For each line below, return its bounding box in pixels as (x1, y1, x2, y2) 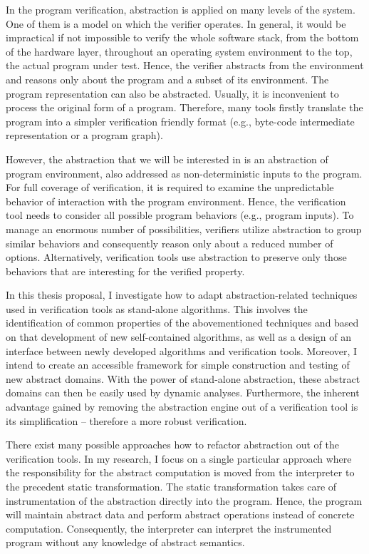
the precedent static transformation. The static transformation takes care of (6, 479, 337, 493)
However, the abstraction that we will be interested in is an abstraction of (6, 151, 328, 166)
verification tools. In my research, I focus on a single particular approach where (6, 451, 352, 466)
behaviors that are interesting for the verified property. (6, 263, 245, 278)
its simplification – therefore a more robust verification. (6, 413, 247, 428)
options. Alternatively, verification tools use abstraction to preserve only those (6, 250, 347, 265)
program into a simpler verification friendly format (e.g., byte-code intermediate (6, 113, 355, 128)
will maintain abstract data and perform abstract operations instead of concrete (6, 507, 355, 522)
